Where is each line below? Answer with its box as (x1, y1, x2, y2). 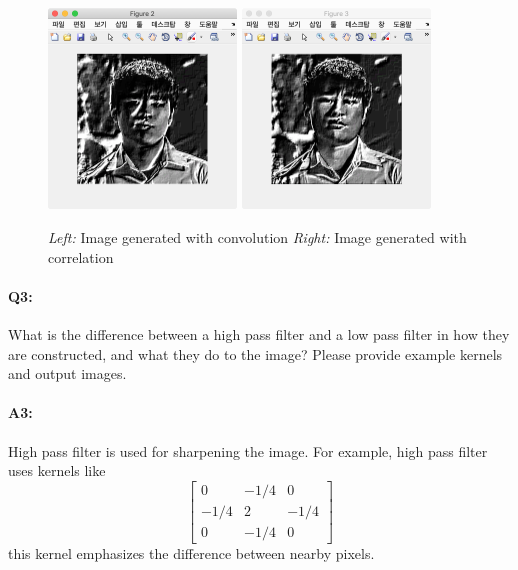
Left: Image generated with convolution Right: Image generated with (48, 227, 467, 248)
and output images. (8, 363, 127, 384)
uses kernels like (8, 460, 106, 481)
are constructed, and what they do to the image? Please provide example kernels (8, 343, 503, 364)
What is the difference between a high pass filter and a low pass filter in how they (8, 324, 510, 345)
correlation (48, 246, 114, 267)
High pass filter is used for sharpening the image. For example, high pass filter (8, 440, 488, 461)
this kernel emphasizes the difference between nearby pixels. (8, 542, 375, 563)
